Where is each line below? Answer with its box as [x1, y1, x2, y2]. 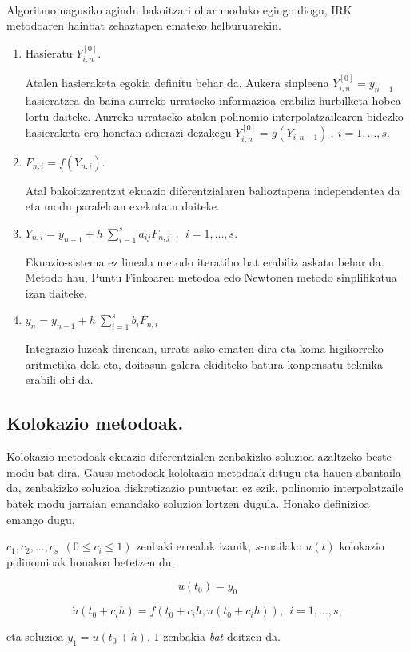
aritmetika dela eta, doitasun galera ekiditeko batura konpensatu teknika [25, 355, 383, 372]
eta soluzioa [6, 628, 64, 645]
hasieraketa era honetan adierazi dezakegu [25, 124, 232, 141]
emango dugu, [6, 510, 75, 527]
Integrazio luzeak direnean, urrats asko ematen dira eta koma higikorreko [25, 340, 384, 357]
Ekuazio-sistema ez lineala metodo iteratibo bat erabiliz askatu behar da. [25, 253, 384, 270]
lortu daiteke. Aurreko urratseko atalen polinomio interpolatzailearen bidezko [25, 107, 404, 124]
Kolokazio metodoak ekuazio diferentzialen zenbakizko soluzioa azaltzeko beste [6, 448, 392, 465]
